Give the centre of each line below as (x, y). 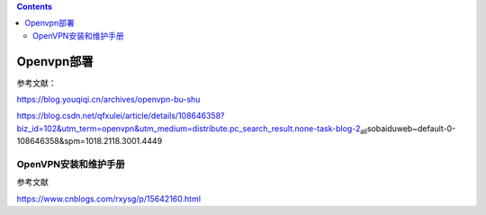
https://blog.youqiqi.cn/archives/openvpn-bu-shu (108, 100)
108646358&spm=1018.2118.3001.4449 (90, 141)
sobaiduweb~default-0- (411, 128)
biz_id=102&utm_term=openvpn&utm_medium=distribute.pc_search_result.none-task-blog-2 (189, 128)
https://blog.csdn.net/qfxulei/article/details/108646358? (121, 116)
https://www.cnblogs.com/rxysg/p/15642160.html (109, 199)
